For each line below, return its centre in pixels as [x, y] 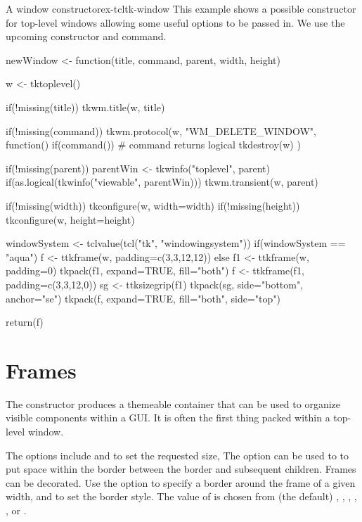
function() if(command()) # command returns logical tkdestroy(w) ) [153, 145]
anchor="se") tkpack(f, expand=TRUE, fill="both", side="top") [143, 298]
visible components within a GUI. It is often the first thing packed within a [168, 418]
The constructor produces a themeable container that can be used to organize [173, 403]
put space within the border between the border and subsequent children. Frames [181, 469]
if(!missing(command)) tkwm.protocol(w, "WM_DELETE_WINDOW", [161, 130]
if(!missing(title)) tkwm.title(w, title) [85, 107]
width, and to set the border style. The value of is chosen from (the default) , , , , [181, 496]
